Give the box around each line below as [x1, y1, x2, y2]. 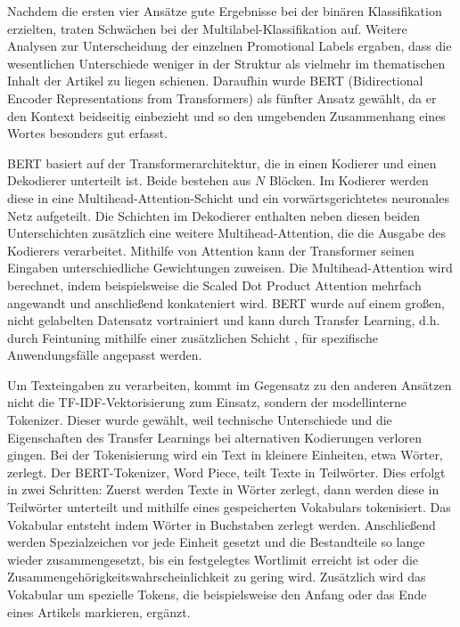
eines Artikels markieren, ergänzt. [7, 602, 191, 621]
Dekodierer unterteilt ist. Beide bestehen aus [7, 171, 251, 190]
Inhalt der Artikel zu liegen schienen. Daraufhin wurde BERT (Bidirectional [7, 71, 423, 90]
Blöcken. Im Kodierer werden [268, 171, 429, 190]
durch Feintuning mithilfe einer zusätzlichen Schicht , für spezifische [7, 328, 378, 346]
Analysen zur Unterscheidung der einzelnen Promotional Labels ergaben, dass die [7, 37, 452, 55]
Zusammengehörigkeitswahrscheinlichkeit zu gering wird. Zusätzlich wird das [7, 567, 426, 586]
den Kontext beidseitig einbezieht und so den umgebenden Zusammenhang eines [7, 106, 446, 125]
